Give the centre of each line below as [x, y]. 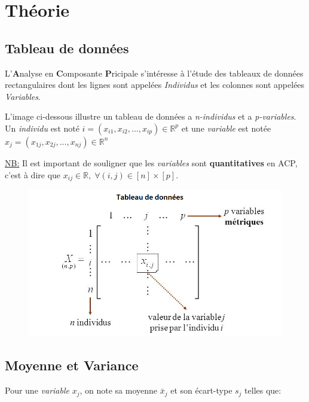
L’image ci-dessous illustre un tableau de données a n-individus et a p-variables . [151, 116]
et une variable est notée [226, 128]
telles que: [263, 390]
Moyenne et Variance [72, 365]
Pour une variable [37, 390]
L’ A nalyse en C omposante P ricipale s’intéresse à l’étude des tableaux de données [154, 73]
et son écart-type [201, 390]
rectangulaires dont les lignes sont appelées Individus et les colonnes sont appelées [155, 85]
